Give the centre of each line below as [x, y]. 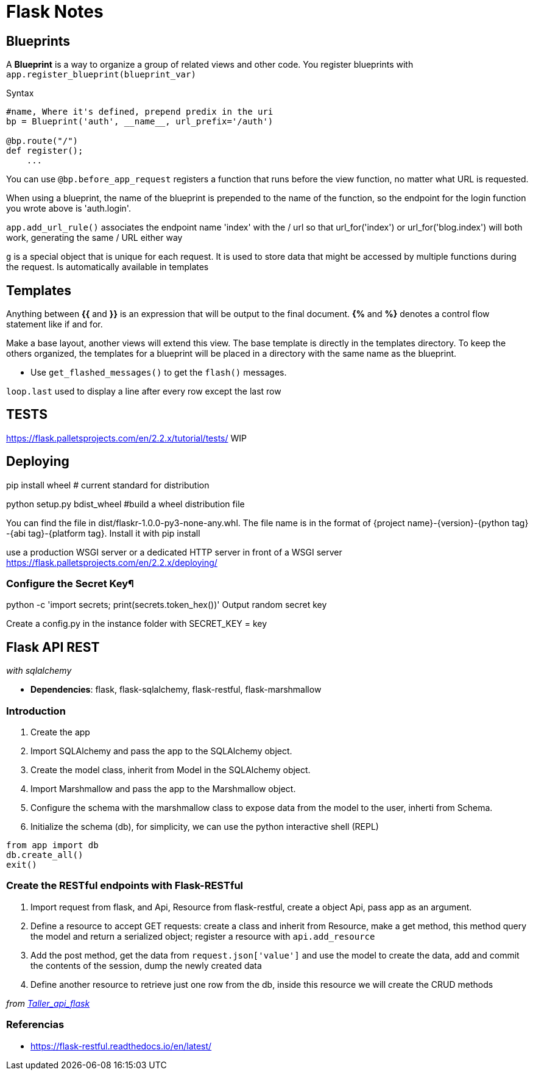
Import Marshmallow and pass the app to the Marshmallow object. [163, 789]
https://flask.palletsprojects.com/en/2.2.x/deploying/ [112, 562]
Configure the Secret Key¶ [70, 584]
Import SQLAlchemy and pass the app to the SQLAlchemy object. [161, 751]
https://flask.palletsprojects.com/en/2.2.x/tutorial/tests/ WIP [126, 438]
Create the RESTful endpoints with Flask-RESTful [125, 886]
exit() [22, 865]
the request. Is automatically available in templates [108, 267]
